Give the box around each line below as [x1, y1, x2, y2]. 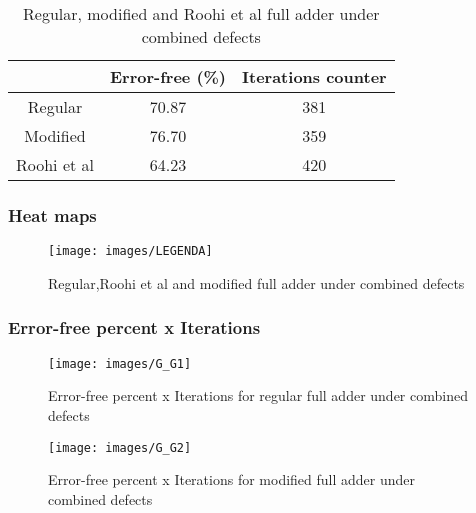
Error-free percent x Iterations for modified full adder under [48, 469, 416, 490]
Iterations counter [242, 65, 387, 88]
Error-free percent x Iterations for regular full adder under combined [48, 385, 468, 406]
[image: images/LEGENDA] [48, 244, 213, 259]
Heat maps [8, 202, 97, 227]
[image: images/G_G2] [48, 440, 192, 455]
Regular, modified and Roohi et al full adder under [23, 2, 380, 25]
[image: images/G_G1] [48, 356, 192, 371]
